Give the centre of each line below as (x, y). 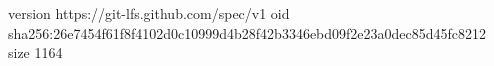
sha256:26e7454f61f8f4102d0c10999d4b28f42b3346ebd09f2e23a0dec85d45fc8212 (247, 32)
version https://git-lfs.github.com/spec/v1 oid (149, 13)
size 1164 (35, 52)
